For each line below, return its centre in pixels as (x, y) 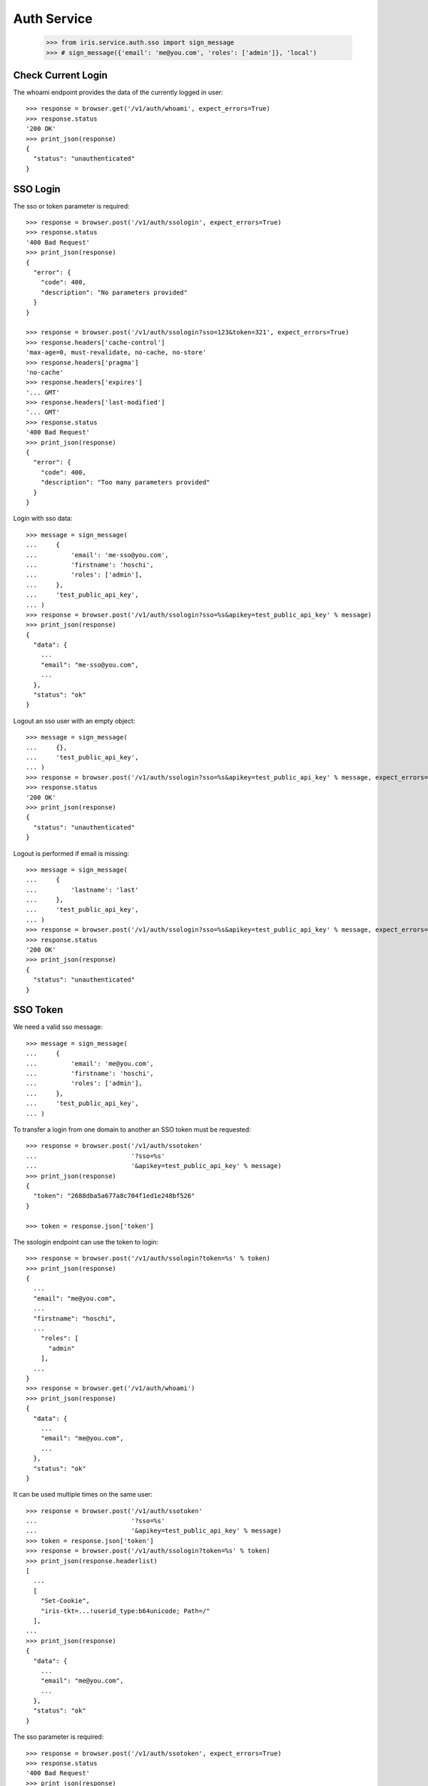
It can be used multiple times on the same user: (83, 1495)
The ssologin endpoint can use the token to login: (86, 1242)
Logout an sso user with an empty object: (74, 721)
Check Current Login (61, 75)
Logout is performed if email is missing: (71, 853)
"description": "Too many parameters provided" (125, 483)
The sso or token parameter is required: (71, 206)
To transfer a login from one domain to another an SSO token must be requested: (132, 1129)
